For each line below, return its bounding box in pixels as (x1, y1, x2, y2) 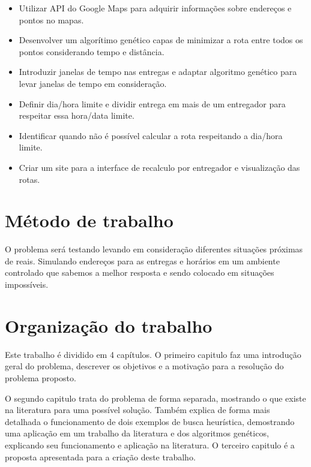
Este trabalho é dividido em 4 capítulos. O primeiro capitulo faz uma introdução (5, 348, 301, 360)
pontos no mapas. (19, 13, 84, 26)
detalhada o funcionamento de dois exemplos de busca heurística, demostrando (5, 415, 295, 427)
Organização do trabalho (5, 313, 213, 338)
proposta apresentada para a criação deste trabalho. (5, 450, 196, 463)
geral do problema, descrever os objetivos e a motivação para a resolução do (5, 360, 284, 372)
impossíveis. (5, 278, 49, 291)
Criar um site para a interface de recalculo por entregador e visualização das (19, 161, 300, 173)
